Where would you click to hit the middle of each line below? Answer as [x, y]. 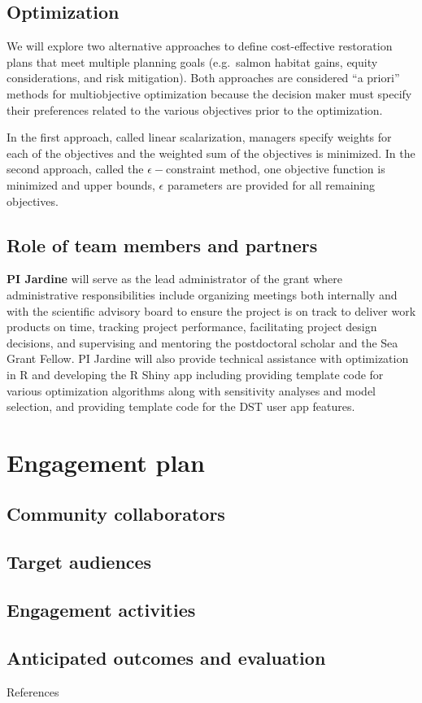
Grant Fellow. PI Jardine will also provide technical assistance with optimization [208, 358]
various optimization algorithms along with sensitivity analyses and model [191, 390]
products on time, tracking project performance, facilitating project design [192, 327]
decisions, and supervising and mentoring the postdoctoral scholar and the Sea [202, 342]
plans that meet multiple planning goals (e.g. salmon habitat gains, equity [192, 61]
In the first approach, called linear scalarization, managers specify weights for [199, 137]
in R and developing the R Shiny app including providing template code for [195, 374]
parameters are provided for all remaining [271, 184]
